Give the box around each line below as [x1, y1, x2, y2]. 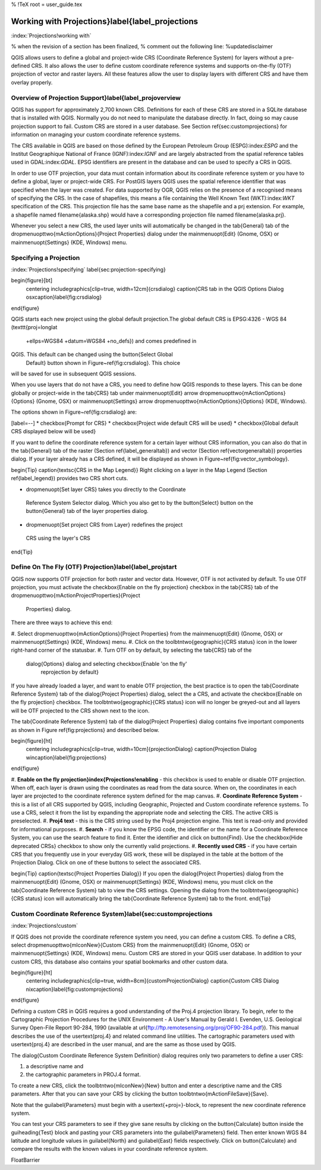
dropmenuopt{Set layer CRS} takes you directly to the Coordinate [26, 486, 186, 493]
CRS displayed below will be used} [11, 428, 96, 435]
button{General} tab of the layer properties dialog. [26, 508, 149, 515]
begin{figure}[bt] [11, 277, 53, 284]
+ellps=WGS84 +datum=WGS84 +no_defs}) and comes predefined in [26, 337, 197, 345]
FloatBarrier [11, 1156, 40, 1163]
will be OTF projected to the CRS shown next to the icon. [11, 707, 150, 714]
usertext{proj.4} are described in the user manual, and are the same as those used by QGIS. [11, 1041, 237, 1048]
